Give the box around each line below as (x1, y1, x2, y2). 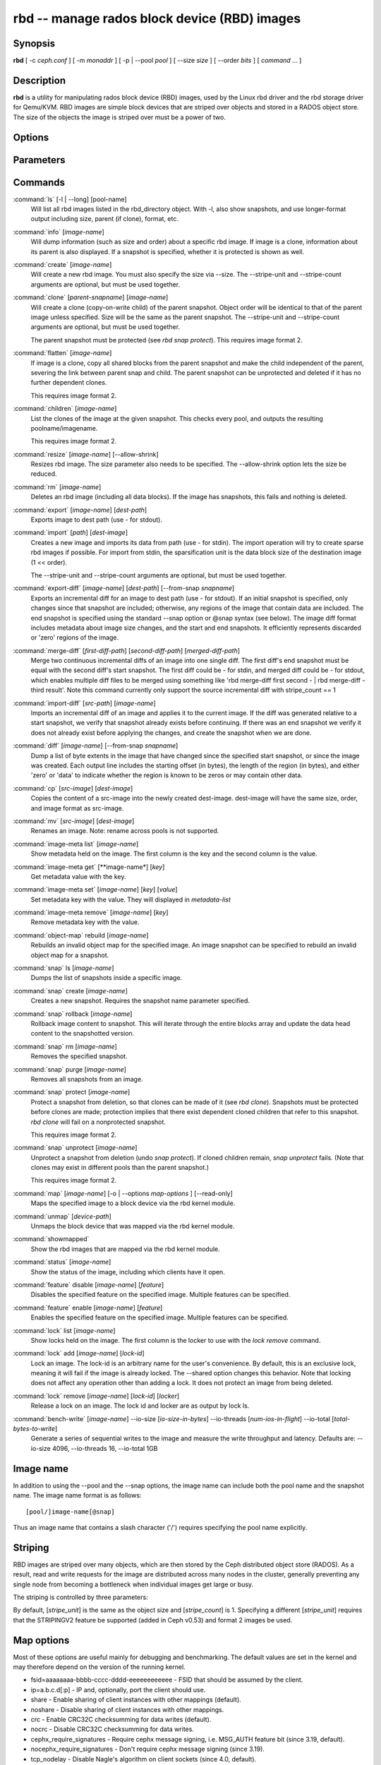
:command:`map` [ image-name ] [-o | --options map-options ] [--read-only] (13, 1189, 233, 1197)
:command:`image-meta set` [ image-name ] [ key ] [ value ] (13, 885, 178, 894)
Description (13, 74, 66, 86)
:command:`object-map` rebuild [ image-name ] (13, 931, 149, 939)
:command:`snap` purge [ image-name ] (13, 1065, 127, 1073)
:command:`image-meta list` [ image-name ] (13, 839, 139, 848)
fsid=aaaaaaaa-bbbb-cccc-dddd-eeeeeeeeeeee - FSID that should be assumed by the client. (30, 1675, 303, 1684)
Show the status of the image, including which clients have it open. (30, 1267, 225, 1276)
